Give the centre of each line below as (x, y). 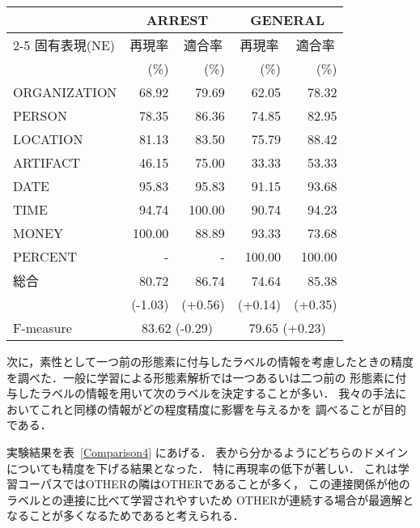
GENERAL (287, 20)
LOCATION (48, 139)
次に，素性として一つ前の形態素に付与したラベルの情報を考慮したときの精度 (210, 361)
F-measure (42, 328)
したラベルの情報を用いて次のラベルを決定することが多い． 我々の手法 (206, 393)
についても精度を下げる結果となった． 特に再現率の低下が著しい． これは (202, 468)
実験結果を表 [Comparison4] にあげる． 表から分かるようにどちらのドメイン (208, 451)
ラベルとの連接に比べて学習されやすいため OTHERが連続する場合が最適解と (210, 499)
